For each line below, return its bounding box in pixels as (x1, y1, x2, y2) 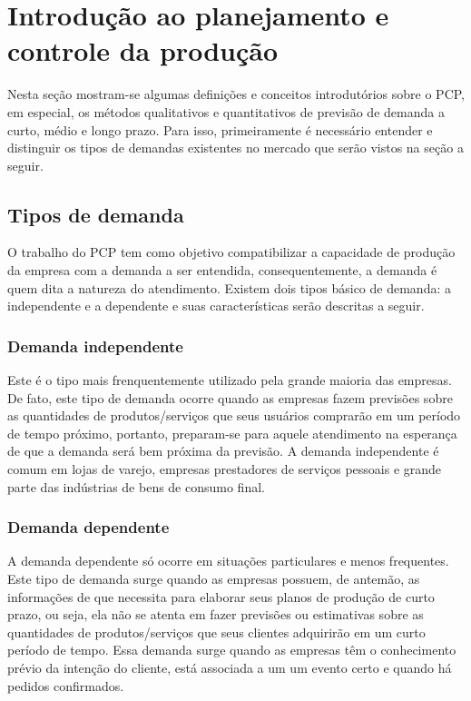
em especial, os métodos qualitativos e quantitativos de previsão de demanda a (7, 102, 445, 121)
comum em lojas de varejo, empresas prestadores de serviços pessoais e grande (7, 459, 442, 479)
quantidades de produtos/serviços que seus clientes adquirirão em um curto (7, 622, 426, 641)
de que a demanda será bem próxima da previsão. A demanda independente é (7, 441, 439, 460)
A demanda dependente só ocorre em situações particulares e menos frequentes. (7, 551, 449, 570)
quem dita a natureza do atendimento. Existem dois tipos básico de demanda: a (7, 278, 451, 297)
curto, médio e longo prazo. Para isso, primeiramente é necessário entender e (7, 120, 433, 139)
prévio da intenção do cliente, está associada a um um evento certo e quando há (7, 658, 452, 677)
